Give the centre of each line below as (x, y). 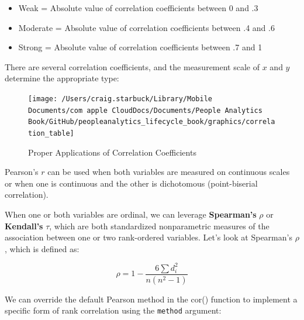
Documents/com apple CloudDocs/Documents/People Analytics (145, 110)
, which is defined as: (42, 248)
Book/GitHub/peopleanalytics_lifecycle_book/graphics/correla (152, 122)
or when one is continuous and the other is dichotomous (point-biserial (131, 183)
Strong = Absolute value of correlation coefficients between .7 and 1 (140, 47)
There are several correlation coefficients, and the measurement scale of (132, 66)
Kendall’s (24, 226)
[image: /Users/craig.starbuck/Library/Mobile (120, 99)
